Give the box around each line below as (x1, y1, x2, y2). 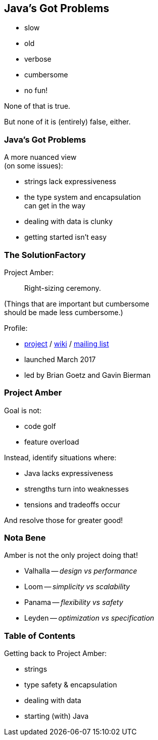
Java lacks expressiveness (24, 468, 113, 477)
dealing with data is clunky (24, 217, 113, 226)
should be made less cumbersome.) (4, 308, 123, 317)
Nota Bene (4, 533, 46, 543)
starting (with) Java (24, 712, 89, 721)
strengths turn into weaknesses (24, 484, 129, 493)
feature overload (24, 437, 79, 446)
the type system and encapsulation (24, 193, 141, 202)
